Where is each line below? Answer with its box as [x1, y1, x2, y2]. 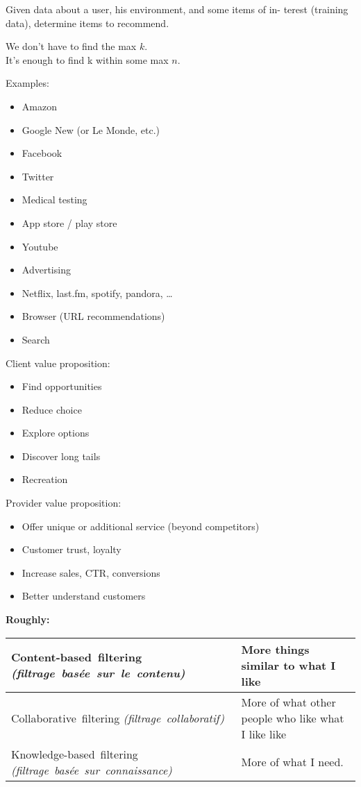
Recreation [22, 472, 68, 486]
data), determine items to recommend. [6, 15, 169, 30]
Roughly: [6, 612, 50, 627]
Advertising [22, 262, 71, 277]
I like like [241, 725, 287, 742]
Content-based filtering [11, 649, 142, 666]
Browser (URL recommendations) [22, 309, 165, 323]
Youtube [22, 239, 58, 253]
